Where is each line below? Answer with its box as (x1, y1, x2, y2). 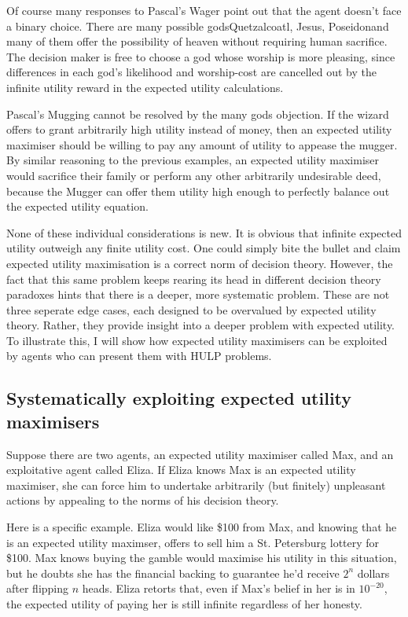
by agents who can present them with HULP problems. (6, 347, 272, 364)
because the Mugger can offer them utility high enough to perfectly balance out (6, 182, 390, 199)
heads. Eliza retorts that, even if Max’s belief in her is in (82, 580, 355, 597)
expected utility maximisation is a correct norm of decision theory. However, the (6, 255, 393, 271)
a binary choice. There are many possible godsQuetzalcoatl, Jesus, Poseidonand (6, 17, 389, 34)
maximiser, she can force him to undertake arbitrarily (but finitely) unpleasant (6, 476, 386, 493)
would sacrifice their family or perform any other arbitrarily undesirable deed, (6, 167, 381, 183)
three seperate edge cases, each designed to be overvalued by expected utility (6, 301, 377, 318)
